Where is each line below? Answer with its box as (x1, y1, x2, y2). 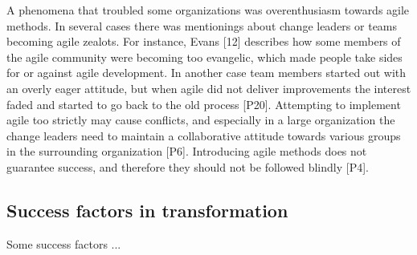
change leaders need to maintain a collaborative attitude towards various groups (6, 127, 401, 144)
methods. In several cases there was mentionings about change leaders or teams (6, 17, 398, 34)
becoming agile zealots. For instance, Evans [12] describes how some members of (6, 33, 401, 50)
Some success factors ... (6, 235, 121, 252)
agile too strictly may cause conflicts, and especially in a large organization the (6, 111, 395, 128)
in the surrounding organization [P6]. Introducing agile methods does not (6, 143, 367, 160)
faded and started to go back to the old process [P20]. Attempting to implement (6, 95, 401, 112)
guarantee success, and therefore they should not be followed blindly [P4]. (6, 158, 369, 175)
